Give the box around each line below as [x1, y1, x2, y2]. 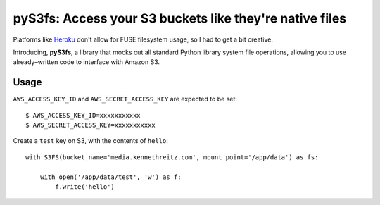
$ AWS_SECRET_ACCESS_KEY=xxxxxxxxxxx [25, 121, 156, 130]
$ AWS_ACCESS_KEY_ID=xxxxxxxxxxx [25, 111, 141, 119]
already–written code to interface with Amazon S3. [13, 58, 160, 66]
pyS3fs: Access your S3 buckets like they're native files [13, 11, 347, 26]
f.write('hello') [55, 182, 115, 190]
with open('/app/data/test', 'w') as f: [39, 173, 182, 181]
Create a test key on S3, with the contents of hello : [13, 137, 169, 145]
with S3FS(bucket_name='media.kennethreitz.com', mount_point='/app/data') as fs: [25, 153, 319, 161]
